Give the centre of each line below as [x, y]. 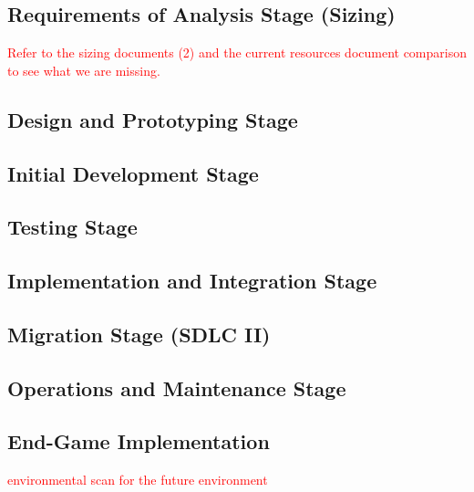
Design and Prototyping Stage [153, 119]
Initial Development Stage [133, 173]
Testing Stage [72, 227]
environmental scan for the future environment [138, 480]
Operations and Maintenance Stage [177, 387]
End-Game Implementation [139, 441]
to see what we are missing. [84, 70]
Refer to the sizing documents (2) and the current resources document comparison [237, 52]
